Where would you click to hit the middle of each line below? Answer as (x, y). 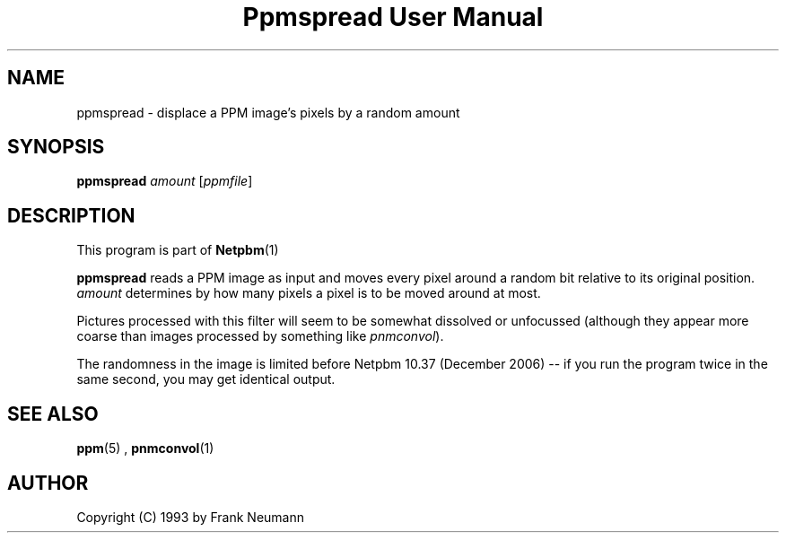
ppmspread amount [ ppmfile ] (165, 181)
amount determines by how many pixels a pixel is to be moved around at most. (309, 293)
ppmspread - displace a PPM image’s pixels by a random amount (268, 112)
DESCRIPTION (71, 215)
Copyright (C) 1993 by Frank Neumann (191, 517)
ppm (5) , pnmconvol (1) (145, 449)
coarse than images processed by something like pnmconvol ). (260, 336)
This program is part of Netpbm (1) (178, 250)
